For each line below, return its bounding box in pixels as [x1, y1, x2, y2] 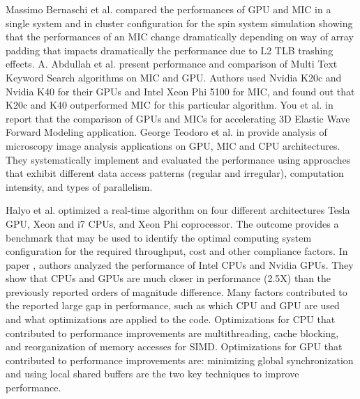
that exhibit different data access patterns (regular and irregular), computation [6, 166, 344, 180]
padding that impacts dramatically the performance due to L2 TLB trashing [6, 42, 333, 57]
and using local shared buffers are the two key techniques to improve [6, 366, 299, 381]
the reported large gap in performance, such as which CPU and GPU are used [6, 298, 340, 313]
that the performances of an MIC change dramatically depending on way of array [6, 29, 354, 44]
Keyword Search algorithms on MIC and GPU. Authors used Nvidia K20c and [6, 70, 342, 84]
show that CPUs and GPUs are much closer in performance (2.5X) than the [6, 271, 331, 285]
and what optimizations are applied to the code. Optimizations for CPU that [6, 312, 336, 327]
